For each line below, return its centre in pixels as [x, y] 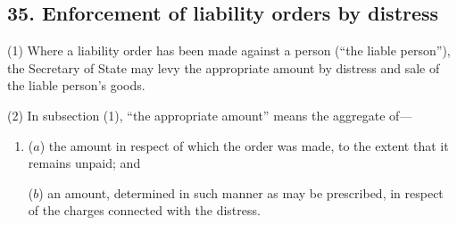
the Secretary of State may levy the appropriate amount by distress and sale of [224, 67]
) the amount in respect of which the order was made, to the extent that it [244, 145]
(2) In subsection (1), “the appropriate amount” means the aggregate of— [210, 115]
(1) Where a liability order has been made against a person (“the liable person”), [229, 50]
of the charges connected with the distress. [144, 210]
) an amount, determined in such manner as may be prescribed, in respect [241, 192]
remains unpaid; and [84, 163]
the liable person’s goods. [76, 85]
